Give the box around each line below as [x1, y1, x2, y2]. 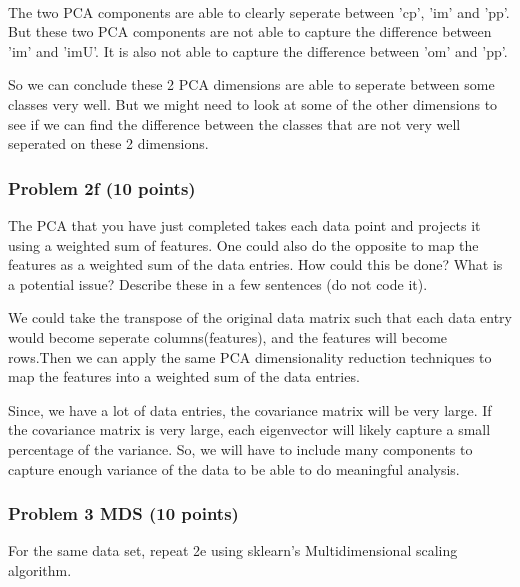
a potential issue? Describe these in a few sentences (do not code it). [8, 273, 428, 294]
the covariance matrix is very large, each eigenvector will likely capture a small [8, 419, 491, 440]
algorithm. [8, 559, 72, 580]
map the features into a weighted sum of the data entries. [8, 366, 360, 387]
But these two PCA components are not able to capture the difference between [8, 21, 492, 42]
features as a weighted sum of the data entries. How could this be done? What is [8, 254, 503, 275]
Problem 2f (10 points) [8, 175, 196, 200]
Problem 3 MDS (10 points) [8, 501, 239, 526]
